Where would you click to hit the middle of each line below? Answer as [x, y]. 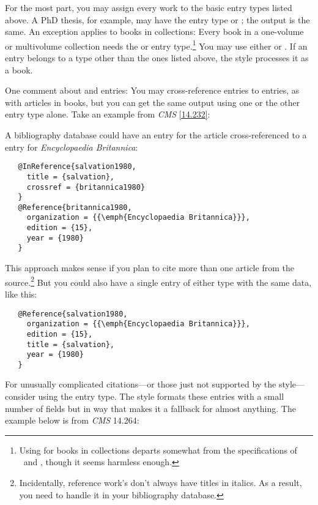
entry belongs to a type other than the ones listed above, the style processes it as [157, 58]
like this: [21, 294]
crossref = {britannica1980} [86, 187]
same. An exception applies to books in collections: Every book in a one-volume [154, 32]
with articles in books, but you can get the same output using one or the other [153, 102]
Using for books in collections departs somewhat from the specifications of [158, 450]
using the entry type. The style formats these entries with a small [161, 396]
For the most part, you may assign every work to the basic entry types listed [149, 7]
